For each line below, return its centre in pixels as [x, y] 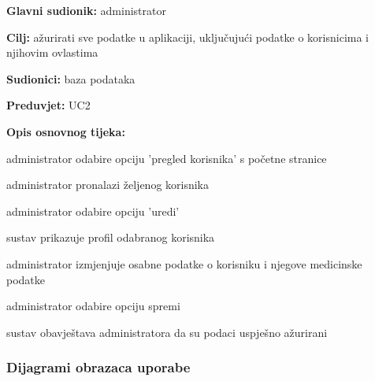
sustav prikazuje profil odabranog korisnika [111, 237]
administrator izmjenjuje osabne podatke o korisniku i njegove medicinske [184, 263]
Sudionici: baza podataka [71, 78]
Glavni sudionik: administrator [86, 10]
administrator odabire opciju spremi [93, 306]
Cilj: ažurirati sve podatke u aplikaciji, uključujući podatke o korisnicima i [188, 37]
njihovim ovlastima [52, 52]
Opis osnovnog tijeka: [66, 131]
